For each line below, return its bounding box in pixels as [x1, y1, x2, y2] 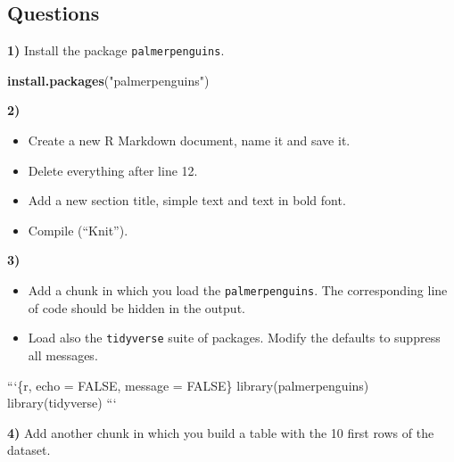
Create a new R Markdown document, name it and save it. [28, 131, 351, 150]
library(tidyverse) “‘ [7, 393, 117, 412]
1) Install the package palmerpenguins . [7, 41, 225, 60]
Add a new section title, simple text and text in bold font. [28, 191, 346, 210]
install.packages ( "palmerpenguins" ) [7, 70, 210, 89]
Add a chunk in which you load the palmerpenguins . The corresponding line [28, 281, 448, 300]
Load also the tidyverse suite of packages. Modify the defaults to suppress [28, 328, 441, 347]
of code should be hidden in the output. [28, 298, 245, 317]
